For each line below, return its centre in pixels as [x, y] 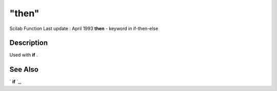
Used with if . [24, 55]
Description [29, 43]
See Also [24, 69]
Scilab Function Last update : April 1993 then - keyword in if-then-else [84, 28]
